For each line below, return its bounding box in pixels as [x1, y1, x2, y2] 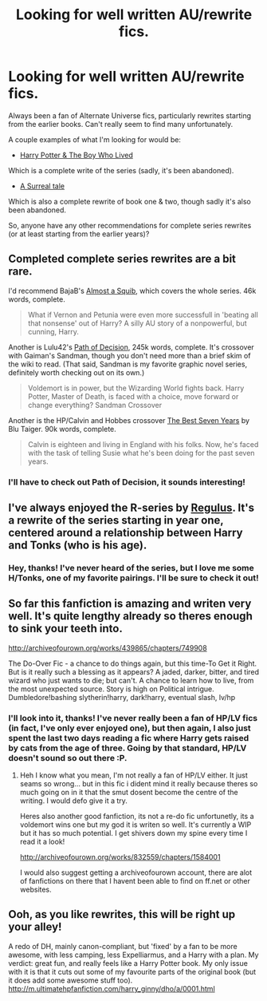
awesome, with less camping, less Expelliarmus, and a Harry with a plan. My [8, 950, 259, 959]
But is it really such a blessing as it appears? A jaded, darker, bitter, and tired [8, 667, 260, 676]
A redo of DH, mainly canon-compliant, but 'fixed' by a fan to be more [8, 941, 238, 951]
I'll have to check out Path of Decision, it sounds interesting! [8, 477, 245, 488]
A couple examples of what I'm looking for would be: [8, 134, 182, 144]
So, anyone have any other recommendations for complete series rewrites [8, 220, 252, 230]
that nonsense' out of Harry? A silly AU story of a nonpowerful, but [27, 318, 247, 328]
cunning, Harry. [27, 326, 80, 336]
